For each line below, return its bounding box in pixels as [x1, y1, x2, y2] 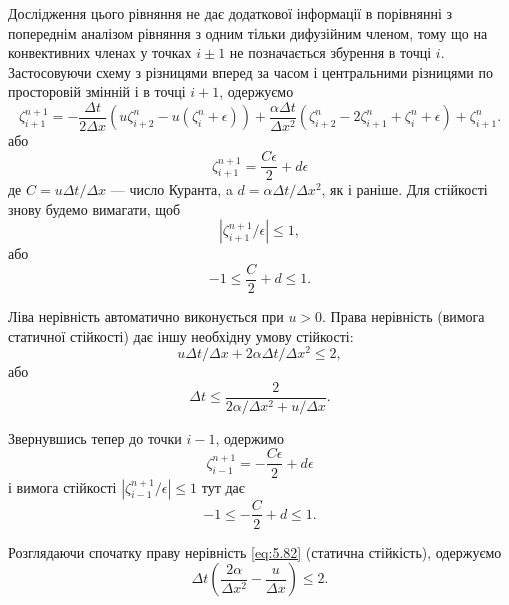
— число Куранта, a [110, 179, 233, 200]
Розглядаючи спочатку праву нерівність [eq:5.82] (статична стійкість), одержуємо [8, 541, 502, 562]
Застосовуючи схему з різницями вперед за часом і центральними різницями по [8, 61, 493, 82]
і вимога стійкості [8, 476, 117, 497]
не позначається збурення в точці [229, 42, 432, 63]
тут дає [201, 476, 245, 497]
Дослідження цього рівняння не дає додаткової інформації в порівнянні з [8, 3, 453, 23]
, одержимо [215, 427, 284, 448]
